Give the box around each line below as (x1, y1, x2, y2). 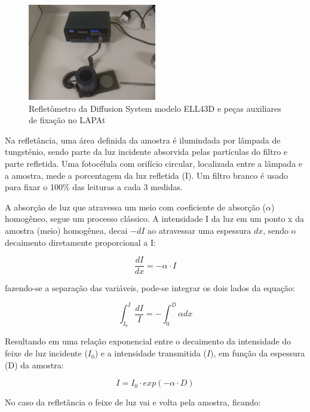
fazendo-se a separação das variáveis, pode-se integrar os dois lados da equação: (5, 282, 295, 294)
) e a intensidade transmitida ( (94, 347, 207, 359)
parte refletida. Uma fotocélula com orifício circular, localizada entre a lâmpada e (5, 157, 303, 169)
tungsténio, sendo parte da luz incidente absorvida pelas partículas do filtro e (5, 145, 288, 158)
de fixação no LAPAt (29, 114, 106, 126)
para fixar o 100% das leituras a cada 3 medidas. (5, 181, 183, 193)
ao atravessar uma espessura (148, 224, 251, 236)
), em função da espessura (210, 347, 305, 359)
